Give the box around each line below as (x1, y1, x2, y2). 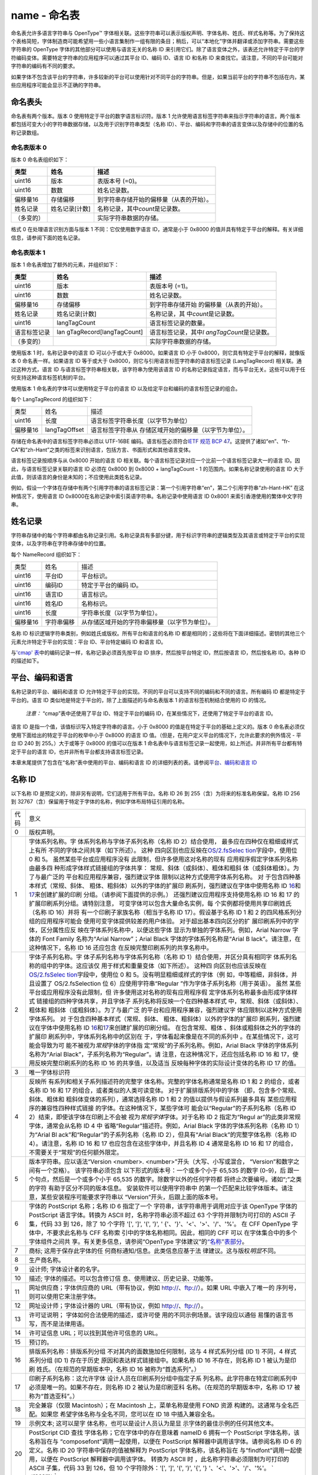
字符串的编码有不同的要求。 (11, 63, 78, 70)
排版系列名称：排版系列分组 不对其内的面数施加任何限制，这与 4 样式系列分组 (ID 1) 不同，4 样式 (28, 1347, 297, 1355)
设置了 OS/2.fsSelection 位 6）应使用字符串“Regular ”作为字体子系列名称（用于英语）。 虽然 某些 (34, 979, 302, 988)
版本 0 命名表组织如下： (11, 156, 69, 163)
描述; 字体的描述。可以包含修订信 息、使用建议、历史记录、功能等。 (28, 1274, 217, 1283)
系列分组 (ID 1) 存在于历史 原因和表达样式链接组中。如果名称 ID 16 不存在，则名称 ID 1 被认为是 (28, 1356, 291, 1364)
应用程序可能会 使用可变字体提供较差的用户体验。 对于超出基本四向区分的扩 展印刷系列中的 (40, 917, 294, 925)
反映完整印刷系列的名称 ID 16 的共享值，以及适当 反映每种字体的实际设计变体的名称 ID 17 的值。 (34, 1059, 300, 1067)
